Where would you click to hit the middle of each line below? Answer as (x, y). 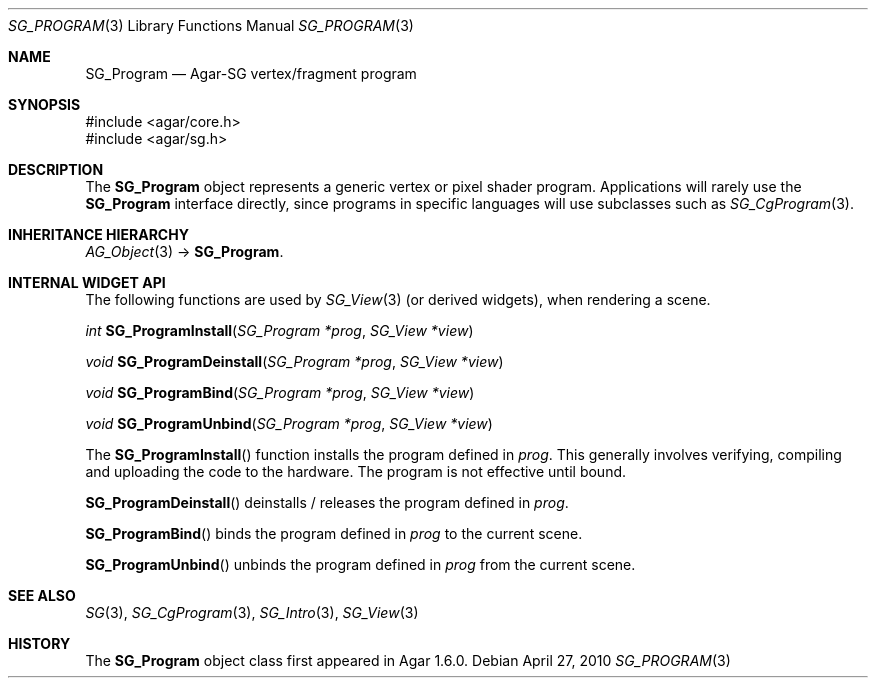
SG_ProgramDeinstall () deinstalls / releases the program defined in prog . (327, 502)
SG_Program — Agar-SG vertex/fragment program (251, 73)
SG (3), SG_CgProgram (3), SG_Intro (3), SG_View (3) (252, 612)
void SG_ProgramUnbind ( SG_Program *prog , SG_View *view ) (289, 423)
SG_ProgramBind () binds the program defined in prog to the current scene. (334, 533)
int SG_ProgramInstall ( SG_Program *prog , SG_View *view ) (279, 330)
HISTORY (39, 643)
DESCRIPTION (56, 169)
